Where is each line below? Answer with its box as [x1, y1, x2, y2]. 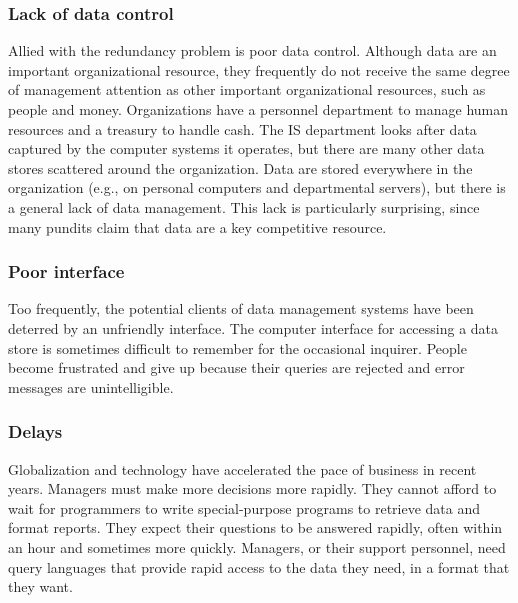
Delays [8, 419, 63, 444]
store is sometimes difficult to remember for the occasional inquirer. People [8, 337, 467, 358]
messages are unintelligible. [8, 376, 174, 397]
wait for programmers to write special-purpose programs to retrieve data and [8, 497, 481, 518]
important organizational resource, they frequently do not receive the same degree [8, 59, 510, 80]
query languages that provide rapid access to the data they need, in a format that [8, 556, 510, 577]
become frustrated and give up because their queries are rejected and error [8, 357, 465, 378]
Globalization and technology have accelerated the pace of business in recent [8, 458, 477, 479]
